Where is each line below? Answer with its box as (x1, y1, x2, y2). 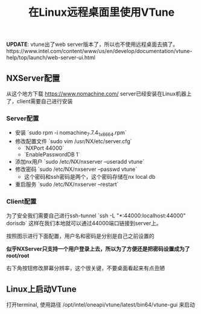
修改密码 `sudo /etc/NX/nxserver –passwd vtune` (14, 165, 138, 173)
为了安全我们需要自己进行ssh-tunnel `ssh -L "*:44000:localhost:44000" (6, 212, 186, 219)
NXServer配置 (6, 73, 60, 83)
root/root (6, 252, 30, 260)
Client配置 (6, 197, 37, 206)
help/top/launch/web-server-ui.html (6, 54, 95, 61)
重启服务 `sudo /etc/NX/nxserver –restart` (14, 181, 119, 188)
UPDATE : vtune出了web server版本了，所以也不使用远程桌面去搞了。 (6, 40, 179, 48)
